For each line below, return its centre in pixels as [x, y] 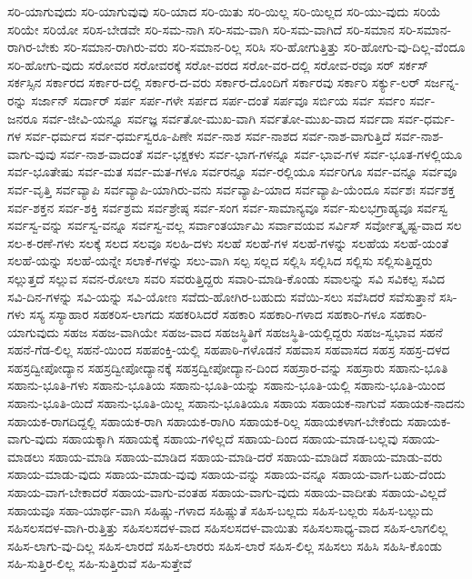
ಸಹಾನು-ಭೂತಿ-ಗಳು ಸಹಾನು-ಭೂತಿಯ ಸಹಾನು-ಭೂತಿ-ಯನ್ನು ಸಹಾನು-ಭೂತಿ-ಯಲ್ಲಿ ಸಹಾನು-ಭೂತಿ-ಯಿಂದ [226, 385]
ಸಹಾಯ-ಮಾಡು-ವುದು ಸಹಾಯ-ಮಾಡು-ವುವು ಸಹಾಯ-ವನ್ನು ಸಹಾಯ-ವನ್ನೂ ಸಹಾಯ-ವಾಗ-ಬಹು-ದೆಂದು [227, 474]
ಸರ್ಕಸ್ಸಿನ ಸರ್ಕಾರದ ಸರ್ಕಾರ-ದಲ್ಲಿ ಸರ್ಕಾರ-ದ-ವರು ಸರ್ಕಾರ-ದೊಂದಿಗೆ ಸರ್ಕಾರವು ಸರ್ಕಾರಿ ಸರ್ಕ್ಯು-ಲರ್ [214, 82]
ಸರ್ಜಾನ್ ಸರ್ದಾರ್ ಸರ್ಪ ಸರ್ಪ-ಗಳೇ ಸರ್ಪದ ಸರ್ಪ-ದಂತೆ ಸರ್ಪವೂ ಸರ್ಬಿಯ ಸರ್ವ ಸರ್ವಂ [218, 100]
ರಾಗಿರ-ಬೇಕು [33, 47]
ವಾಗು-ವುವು [32, 153]
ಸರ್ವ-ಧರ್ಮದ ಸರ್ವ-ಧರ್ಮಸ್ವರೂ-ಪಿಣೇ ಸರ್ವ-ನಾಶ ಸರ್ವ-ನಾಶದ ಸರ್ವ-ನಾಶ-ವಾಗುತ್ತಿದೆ [208, 136]
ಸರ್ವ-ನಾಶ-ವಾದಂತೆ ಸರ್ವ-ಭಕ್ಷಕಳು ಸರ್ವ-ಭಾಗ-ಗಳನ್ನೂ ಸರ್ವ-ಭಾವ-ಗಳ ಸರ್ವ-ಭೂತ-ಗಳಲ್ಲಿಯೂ [261, 153]
